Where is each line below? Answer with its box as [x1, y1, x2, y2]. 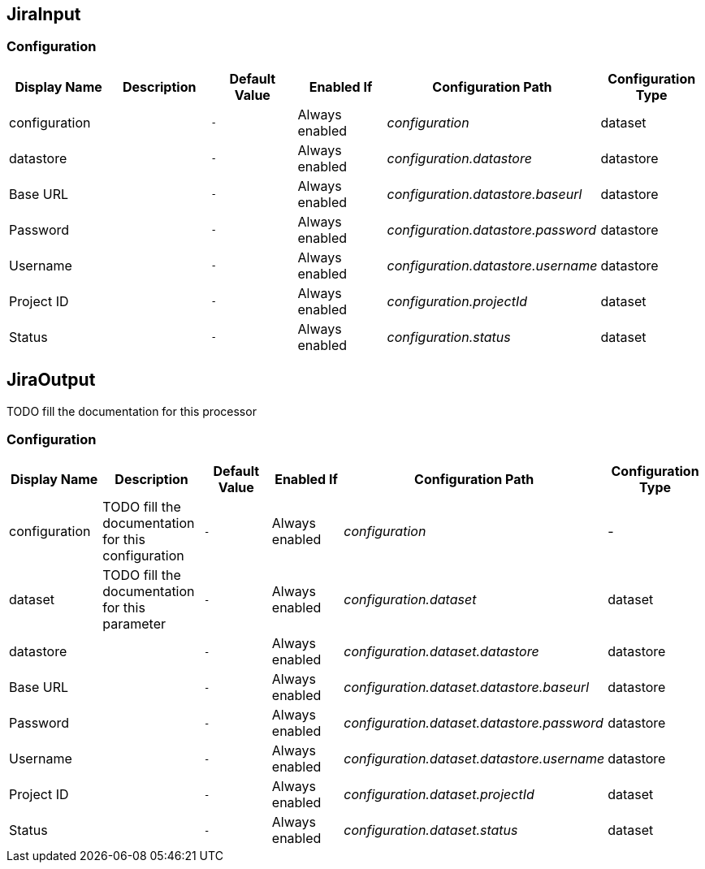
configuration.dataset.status [344, 822, 518, 839]
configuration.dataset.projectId [344, 786, 534, 803]
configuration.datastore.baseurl [387, 185, 582, 202]
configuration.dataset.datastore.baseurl [344, 679, 590, 696]
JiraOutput [6, 370, 96, 391]
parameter [102, 616, 167, 633]
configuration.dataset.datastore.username [344, 750, 605, 767]
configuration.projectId [387, 292, 527, 309]
